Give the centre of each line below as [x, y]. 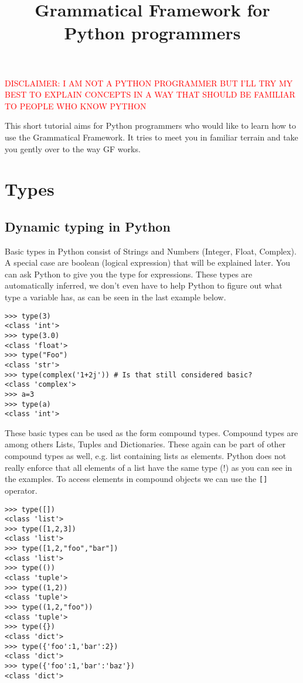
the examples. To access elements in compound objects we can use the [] [136, 479]
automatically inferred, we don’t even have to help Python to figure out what [144, 285]
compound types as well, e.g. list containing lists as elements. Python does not [146, 456]
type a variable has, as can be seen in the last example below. [115, 297]
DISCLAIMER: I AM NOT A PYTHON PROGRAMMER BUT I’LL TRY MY [149, 83]
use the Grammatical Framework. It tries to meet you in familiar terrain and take [151, 137]
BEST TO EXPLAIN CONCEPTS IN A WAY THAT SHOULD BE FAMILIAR [150, 94]
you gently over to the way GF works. [73, 148]
